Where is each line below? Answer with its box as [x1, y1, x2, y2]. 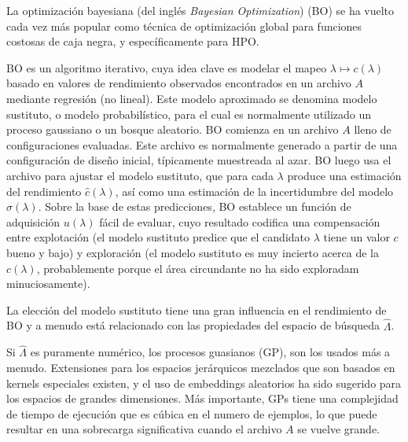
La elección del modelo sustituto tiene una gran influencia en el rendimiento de [6, 301, 387, 318]
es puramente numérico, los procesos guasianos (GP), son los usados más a [30, 344, 391, 360]
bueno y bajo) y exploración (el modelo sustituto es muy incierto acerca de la [6, 244, 379, 260]
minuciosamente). [6, 275, 90, 292]
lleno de [354, 121, 391, 138]
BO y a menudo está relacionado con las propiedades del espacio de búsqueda [6, 317, 380, 333]
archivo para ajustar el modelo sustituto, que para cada [6, 167, 274, 183]
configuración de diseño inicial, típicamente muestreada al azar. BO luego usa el [6, 152, 391, 168]
